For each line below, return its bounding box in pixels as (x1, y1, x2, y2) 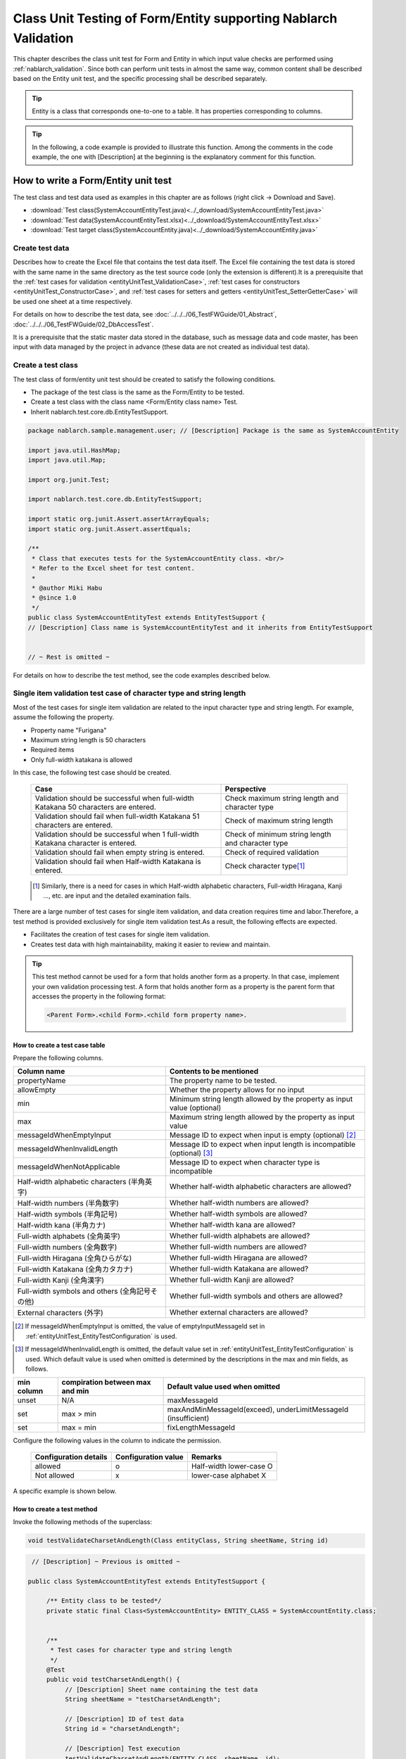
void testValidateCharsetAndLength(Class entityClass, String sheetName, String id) (27, 1537, 329, 1544)
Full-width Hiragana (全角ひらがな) (17, 1253, 132, 1263)
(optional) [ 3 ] (169, 1148, 213, 1158)
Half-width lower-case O (191, 1461, 274, 1471)
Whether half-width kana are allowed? (169, 1220, 296, 1230)
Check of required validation (224, 847, 319, 857)
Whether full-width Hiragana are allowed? (169, 1253, 307, 1263)
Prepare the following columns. (13, 1054, 103, 1062)
